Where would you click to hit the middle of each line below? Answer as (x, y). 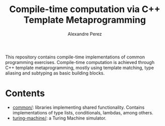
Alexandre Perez (85, 34)
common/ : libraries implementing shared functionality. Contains (78, 107)
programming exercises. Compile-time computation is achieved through (80, 62)
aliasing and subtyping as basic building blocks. (55, 73)
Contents (25, 93)
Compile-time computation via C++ (85, 9)
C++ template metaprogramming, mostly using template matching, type (79, 68)
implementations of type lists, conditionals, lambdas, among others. (83, 112)
